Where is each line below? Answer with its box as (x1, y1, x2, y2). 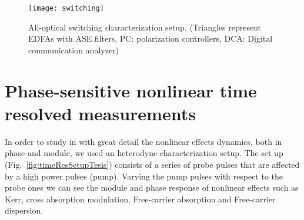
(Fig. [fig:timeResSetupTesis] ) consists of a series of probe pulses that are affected (5, 158, 300, 170)
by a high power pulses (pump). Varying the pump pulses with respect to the (5, 170, 283, 182)
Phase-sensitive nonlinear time (5, 78, 257, 102)
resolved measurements (5, 101, 196, 125)
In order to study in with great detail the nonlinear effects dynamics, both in (5, 135, 282, 147)
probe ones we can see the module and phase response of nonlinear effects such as (5, 181, 299, 194)
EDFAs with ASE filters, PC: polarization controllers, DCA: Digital (28, 32, 273, 45)
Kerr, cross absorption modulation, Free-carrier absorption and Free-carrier (5, 192, 276, 205)
